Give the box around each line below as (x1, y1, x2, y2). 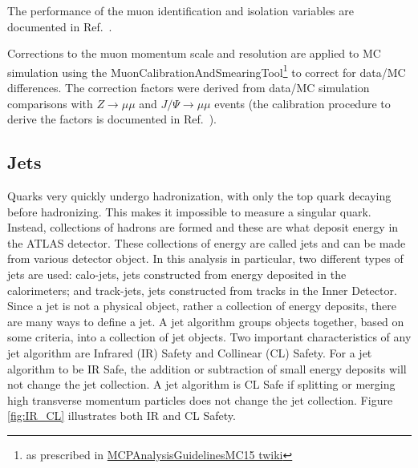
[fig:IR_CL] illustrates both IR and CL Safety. (7, 407, 236, 424)
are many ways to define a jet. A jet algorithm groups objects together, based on (7, 313, 404, 329)
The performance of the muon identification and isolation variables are (7, 2, 354, 18)
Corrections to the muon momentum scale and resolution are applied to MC (7, 45, 381, 62)
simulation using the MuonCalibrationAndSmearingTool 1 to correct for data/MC (7, 61, 406, 80)
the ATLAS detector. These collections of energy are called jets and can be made (7, 234, 406, 251)
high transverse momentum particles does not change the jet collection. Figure (7, 391, 393, 408)
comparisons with (7, 95, 93, 111)
